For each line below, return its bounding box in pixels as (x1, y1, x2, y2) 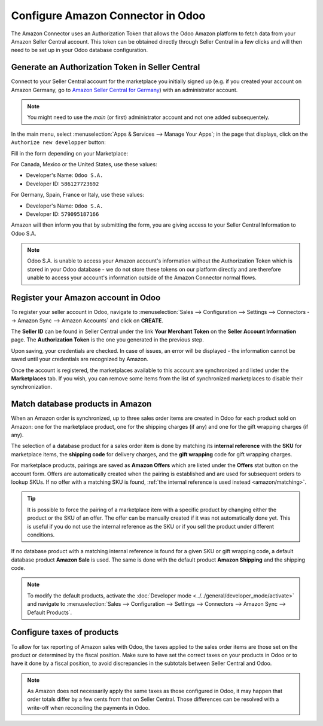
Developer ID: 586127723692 (26, 180, 99, 187)
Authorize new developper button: (11, 139, 106, 146)
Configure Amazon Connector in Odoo (11, 9, 206, 22)
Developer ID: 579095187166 (26, 210, 99, 218)
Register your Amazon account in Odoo (11, 293, 161, 303)
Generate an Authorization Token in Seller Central (11, 62, 200, 72)
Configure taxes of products (11, 627, 119, 637)
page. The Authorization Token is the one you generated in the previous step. (11, 336, 205, 343)
